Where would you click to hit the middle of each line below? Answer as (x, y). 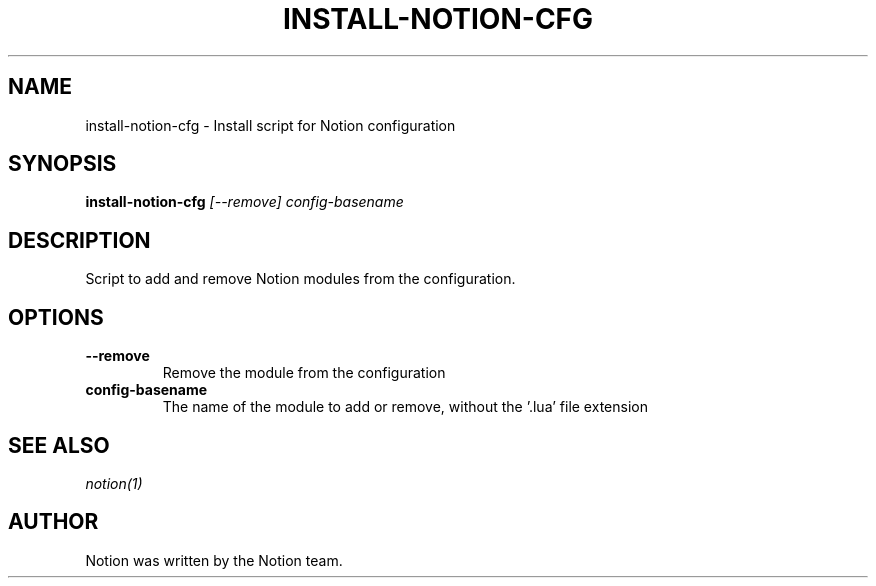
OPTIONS (56, 317)
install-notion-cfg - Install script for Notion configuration (270, 125)
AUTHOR (53, 522)
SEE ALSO (59, 445)
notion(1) (114, 483)
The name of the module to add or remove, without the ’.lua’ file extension (405, 407)
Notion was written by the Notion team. (214, 560)
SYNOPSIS (62, 164)
